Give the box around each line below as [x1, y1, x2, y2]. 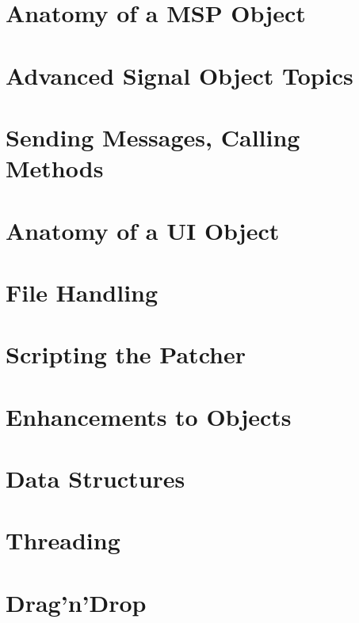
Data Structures [6, 462, 185, 494]
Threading [6, 524, 120, 557]
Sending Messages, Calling [6, 120, 300, 153]
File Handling [6, 275, 158, 308]
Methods [6, 152, 104, 184]
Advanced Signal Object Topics [6, 59, 353, 91]
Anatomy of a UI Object [6, 214, 280, 246]
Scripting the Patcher [6, 338, 246, 370]
